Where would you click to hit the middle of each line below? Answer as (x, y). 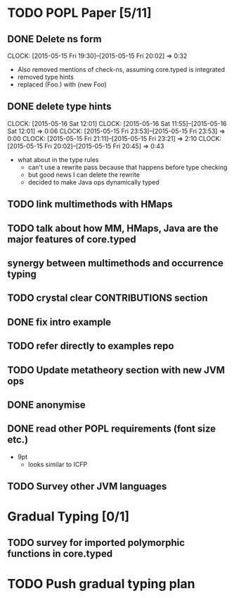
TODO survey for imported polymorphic (96, 543)
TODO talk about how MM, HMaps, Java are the (113, 228)
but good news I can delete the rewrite (84, 175)
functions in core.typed (60, 553)
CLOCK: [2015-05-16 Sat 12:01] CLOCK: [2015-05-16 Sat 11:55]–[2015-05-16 (117, 123)
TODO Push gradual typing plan (101, 584)
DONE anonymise (46, 405)
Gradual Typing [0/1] (69, 517)
